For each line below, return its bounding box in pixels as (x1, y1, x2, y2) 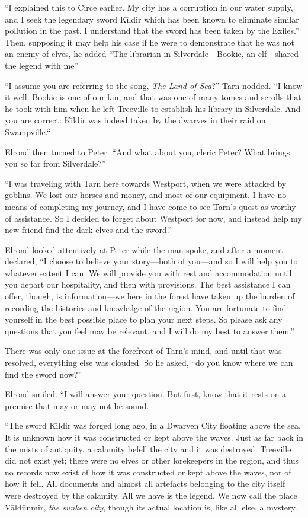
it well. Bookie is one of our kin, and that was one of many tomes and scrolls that (5, 91, 301, 103)
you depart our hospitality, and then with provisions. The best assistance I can (5, 278, 291, 291)
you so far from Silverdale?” (5, 157, 106, 170)
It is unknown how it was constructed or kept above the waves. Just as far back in (5, 431, 303, 443)
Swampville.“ (5, 125, 51, 138)
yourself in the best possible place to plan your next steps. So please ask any (5, 313, 283, 325)
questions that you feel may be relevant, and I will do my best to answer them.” (5, 324, 294, 337)
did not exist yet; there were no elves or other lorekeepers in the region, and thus (5, 454, 299, 467)
